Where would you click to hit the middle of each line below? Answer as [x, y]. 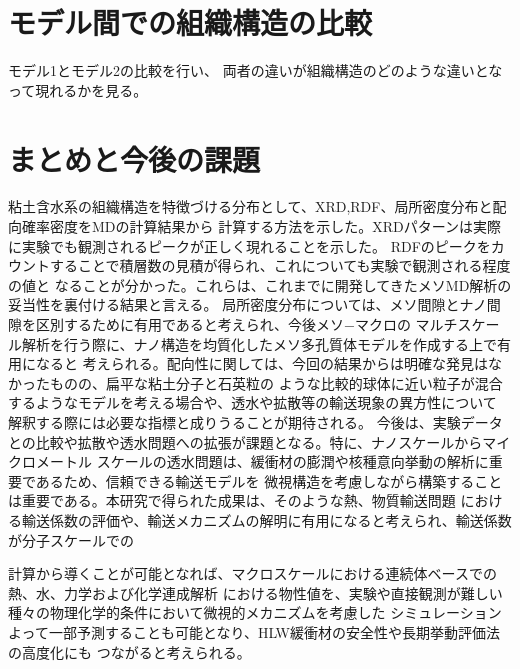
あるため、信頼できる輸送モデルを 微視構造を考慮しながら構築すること [269, 480]
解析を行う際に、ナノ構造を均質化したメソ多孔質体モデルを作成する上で [259, 343]
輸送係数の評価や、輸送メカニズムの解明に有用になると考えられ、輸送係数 [266, 519]
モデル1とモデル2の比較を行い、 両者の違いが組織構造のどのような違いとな [255, 70]
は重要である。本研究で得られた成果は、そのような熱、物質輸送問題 [232, 500]
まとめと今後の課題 [134, 158]
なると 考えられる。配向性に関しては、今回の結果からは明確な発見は [261, 363]
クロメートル [50, 461]
